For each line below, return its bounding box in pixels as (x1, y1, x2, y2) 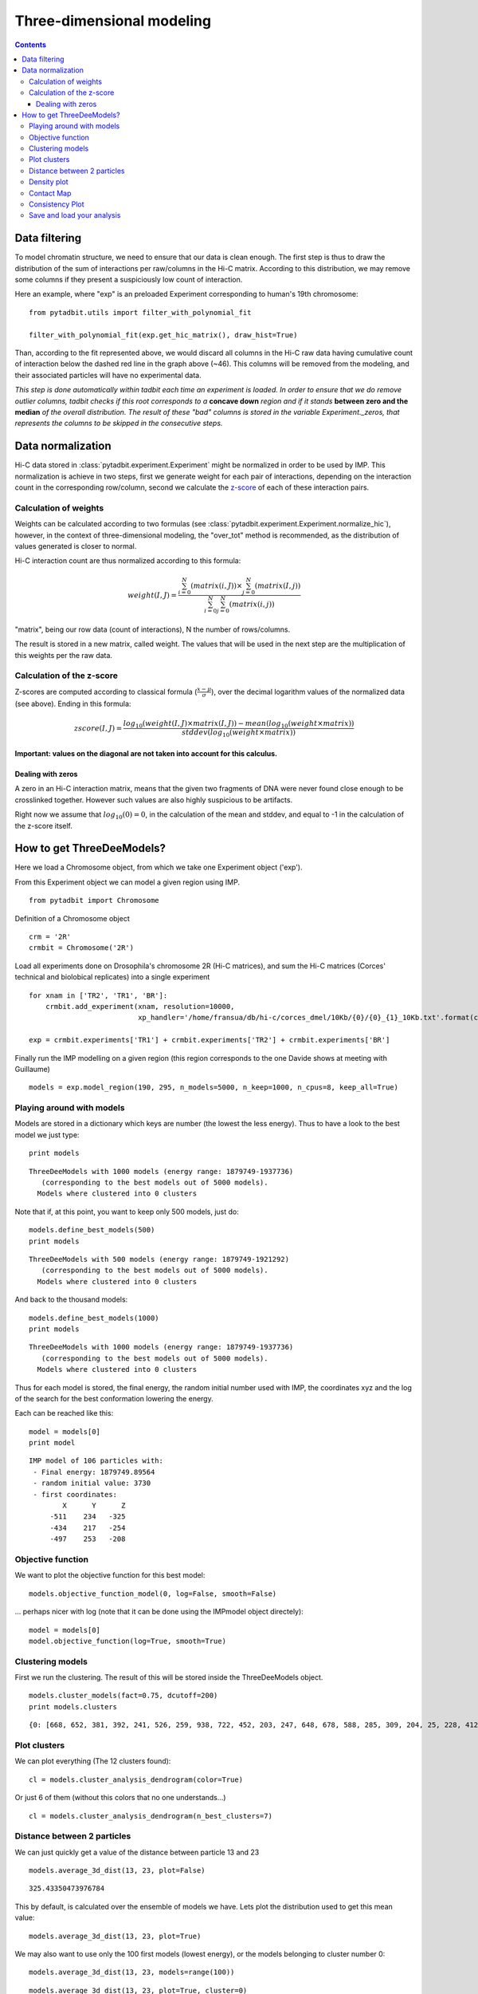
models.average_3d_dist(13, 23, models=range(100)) (29, 1968, 235, 1977)
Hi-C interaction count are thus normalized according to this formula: (14, 556, 241, 565)
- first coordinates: (33, 1490, 118, 1499)
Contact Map (29, 188, 72, 198)
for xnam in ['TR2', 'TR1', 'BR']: (29, 991, 168, 1000)
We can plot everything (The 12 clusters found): (14, 1756, 171, 1766)
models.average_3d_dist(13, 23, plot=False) (29, 1866, 206, 1875)
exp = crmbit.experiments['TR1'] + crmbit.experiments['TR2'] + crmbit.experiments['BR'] (29, 1035, 390, 1045)
